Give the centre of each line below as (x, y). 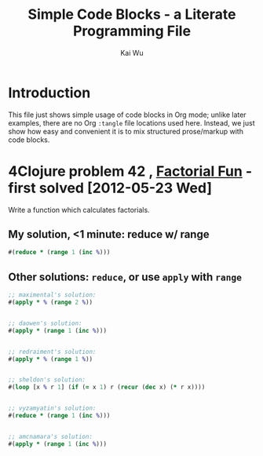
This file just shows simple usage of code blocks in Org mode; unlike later (127, 115)
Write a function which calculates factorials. (79, 210)
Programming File (132, 31)
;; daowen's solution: (45, 323)
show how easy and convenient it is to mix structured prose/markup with (126, 131)
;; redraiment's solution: (52, 352)
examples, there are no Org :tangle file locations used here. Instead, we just (131, 122)
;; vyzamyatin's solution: (52, 409)
